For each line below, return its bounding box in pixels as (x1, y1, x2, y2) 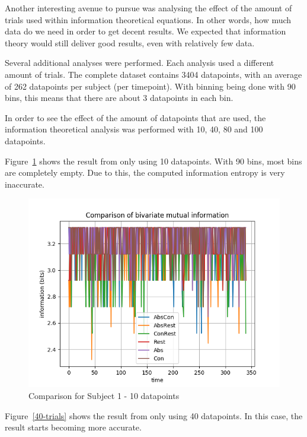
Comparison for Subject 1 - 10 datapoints (28, 389, 180, 401)
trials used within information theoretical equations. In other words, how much (5, 13, 292, 26)
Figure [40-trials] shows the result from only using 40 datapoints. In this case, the (5, 409, 303, 422)
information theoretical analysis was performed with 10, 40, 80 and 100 (5, 123, 263, 135)
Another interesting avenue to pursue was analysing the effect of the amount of (5, 2, 292, 14)
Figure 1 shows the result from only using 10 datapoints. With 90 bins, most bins (5, 154, 302, 167)
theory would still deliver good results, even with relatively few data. (5, 36, 255, 49)
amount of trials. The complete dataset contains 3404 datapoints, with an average (5, 68, 302, 80)
